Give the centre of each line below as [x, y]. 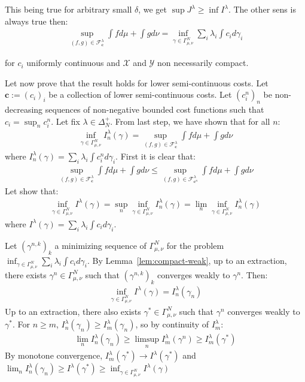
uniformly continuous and [73, 63]
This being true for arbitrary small [68, 9]
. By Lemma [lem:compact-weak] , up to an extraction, [187, 260]
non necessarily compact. [203, 63]
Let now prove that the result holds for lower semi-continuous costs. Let [137, 82]
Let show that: [32, 190]
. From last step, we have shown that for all [190, 121]
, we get [153, 9]
